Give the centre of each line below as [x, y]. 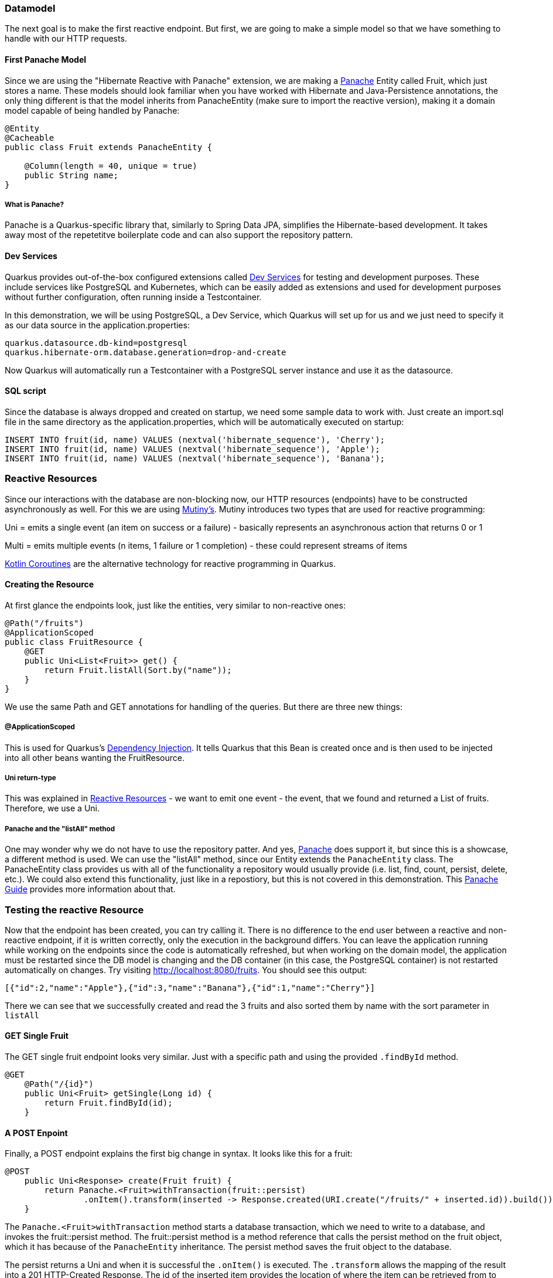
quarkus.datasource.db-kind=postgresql [96, 343]
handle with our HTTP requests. [66, 39]
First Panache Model [46, 59]
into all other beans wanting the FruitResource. [95, 757]
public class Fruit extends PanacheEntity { [109, 147]
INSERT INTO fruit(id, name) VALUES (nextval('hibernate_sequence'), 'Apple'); [192, 449]
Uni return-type [30, 778]
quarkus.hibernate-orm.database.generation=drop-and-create [146, 352]
